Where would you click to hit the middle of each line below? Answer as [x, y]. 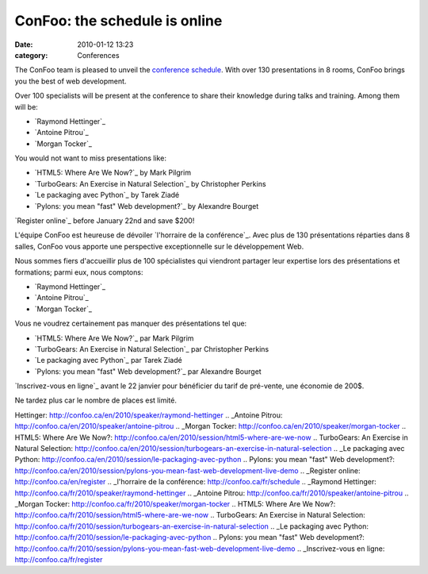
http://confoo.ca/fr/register [59, 559]
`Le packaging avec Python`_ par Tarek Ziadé [108, 360]
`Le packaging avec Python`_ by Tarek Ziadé [107, 195]
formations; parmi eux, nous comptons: [79, 272]
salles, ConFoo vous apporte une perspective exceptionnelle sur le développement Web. [159, 246]
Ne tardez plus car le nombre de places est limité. [96, 400]
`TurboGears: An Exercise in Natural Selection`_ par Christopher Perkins [152, 349]
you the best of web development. [71, 81]
